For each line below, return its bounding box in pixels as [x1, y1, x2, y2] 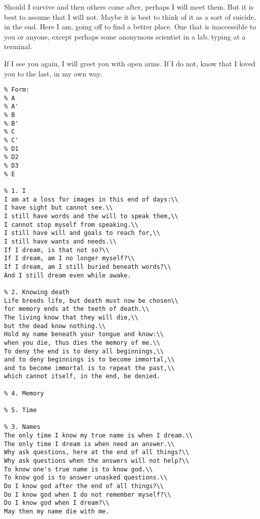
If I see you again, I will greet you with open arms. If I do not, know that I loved [4, 58, 255, 68]
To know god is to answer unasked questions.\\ [4, 474, 168, 482]
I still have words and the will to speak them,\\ [4, 213, 178, 220]
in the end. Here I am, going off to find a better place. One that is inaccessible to [4, 21, 256, 32]
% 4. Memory [4, 389, 44, 397]
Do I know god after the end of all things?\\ [4, 483, 164, 490]
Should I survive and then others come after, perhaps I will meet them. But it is [4, 2, 254, 12]
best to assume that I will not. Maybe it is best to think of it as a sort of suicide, [4, 11, 256, 22]
